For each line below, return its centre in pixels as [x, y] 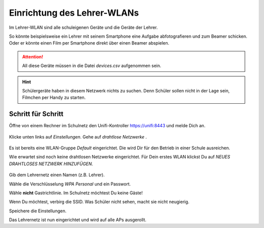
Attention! [33, 57]
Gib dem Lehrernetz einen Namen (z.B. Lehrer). [57, 175]
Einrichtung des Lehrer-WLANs [74, 13]
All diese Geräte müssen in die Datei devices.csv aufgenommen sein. [92, 66]
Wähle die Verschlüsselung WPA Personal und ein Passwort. [70, 184]
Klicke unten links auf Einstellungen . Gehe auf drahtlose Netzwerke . [78, 137]
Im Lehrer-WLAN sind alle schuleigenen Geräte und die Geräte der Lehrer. [84, 27]
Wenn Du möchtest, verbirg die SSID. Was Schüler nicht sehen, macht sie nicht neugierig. [99, 202]
